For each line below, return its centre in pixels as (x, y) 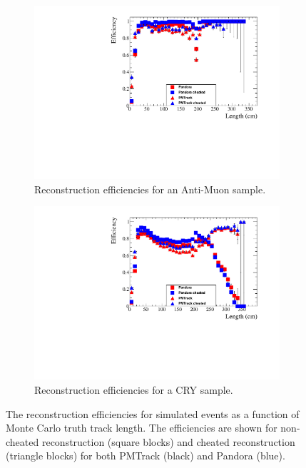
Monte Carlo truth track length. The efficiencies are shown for (142, 428)
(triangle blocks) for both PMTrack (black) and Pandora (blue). (146, 456)
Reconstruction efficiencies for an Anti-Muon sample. (150, 189)
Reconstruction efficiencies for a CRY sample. (134, 390)
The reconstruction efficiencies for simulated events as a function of (153, 413)
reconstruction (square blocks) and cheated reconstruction (168, 441)
